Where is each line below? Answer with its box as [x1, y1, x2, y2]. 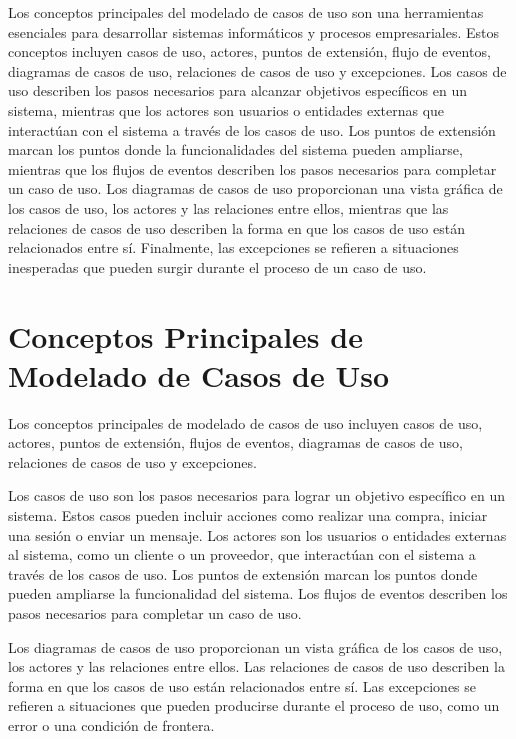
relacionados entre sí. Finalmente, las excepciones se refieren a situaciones [8, 237, 459, 258]
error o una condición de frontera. [8, 714, 215, 735]
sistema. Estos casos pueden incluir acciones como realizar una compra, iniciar [8, 505, 488, 525]
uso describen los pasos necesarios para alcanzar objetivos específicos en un [8, 80, 467, 101]
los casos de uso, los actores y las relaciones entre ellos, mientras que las [8, 197, 449, 218]
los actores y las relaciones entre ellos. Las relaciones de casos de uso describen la [8, 656, 505, 677]
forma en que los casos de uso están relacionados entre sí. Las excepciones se [8, 675, 477, 696]
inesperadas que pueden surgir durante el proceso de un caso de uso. [8, 256, 427, 277]
